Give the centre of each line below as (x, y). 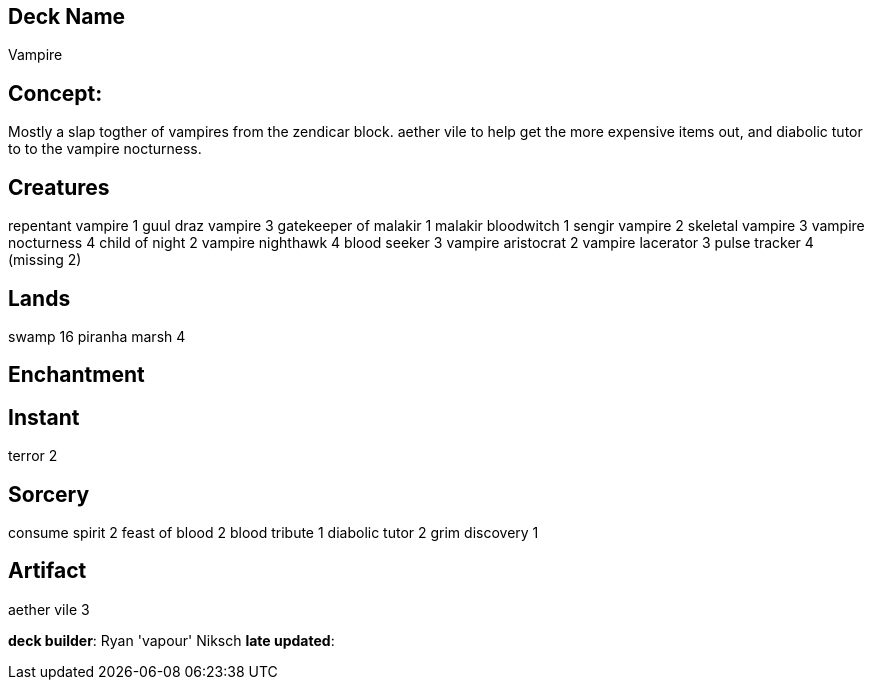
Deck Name (67, 16)
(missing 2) (45, 260)
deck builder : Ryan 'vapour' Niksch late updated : (171, 640)
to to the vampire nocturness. (105, 149)
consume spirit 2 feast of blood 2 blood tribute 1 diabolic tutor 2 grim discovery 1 (273, 533)
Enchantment (76, 375)
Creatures (59, 187)
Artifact (47, 571)
